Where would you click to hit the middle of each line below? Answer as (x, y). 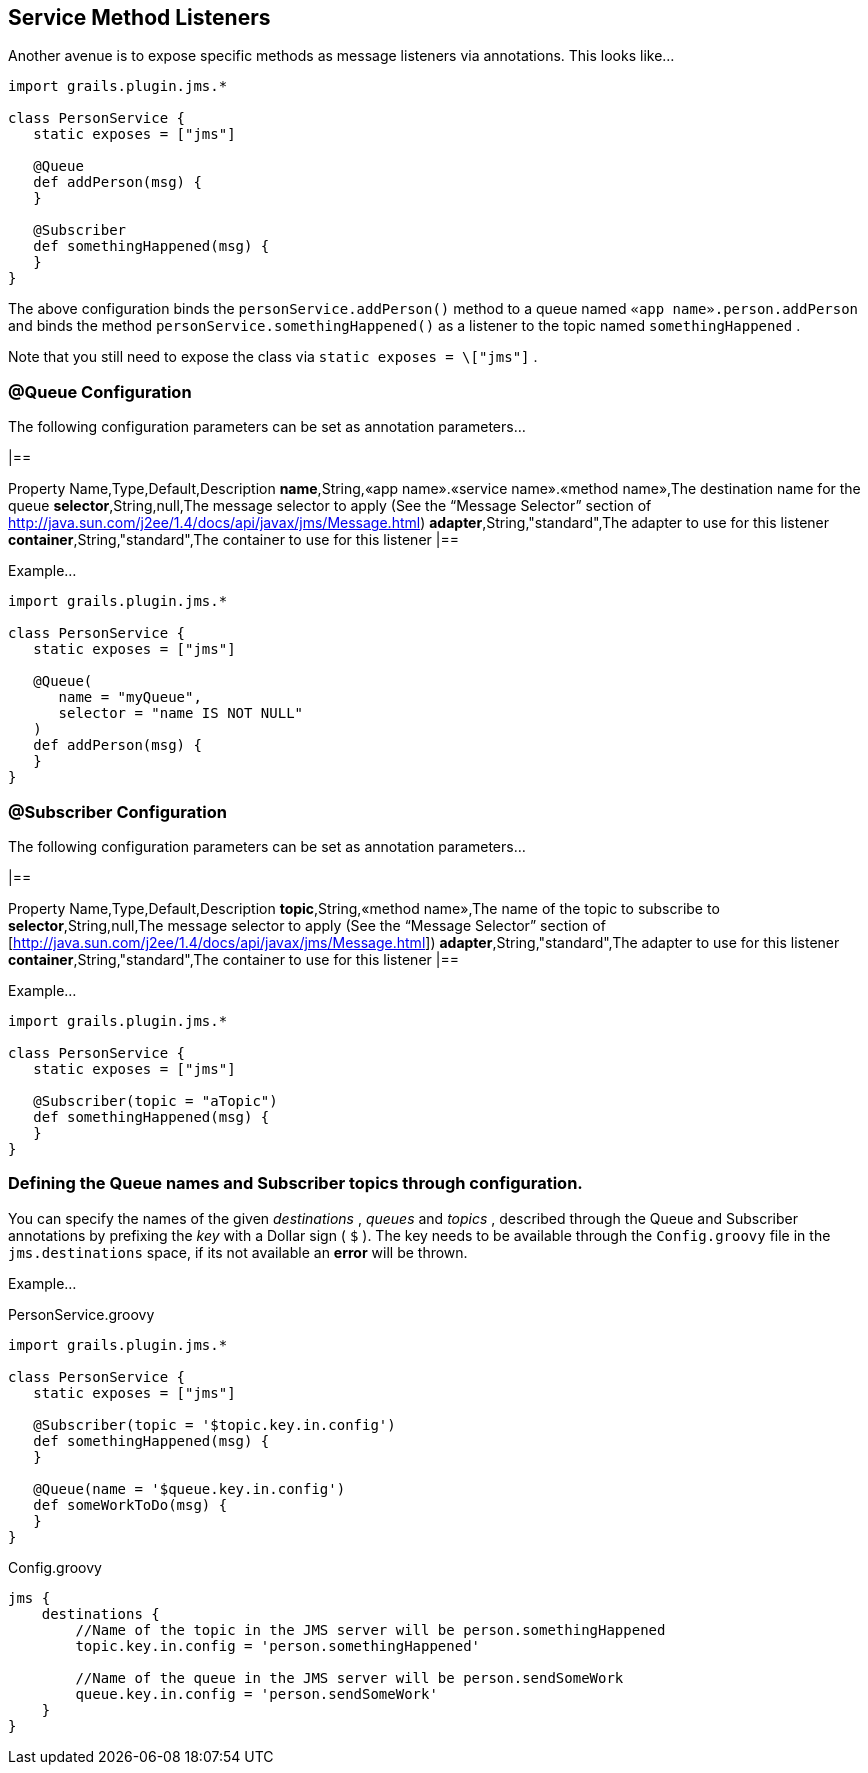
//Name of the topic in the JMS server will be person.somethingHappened (370, 1629)
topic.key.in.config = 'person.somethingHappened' (278, 1645)
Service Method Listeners (139, 17)
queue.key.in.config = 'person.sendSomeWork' (256, 1693)
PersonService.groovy (81, 1314)
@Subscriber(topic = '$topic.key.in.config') (214, 1424)
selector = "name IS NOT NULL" (181, 713)
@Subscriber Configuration (117, 811)
